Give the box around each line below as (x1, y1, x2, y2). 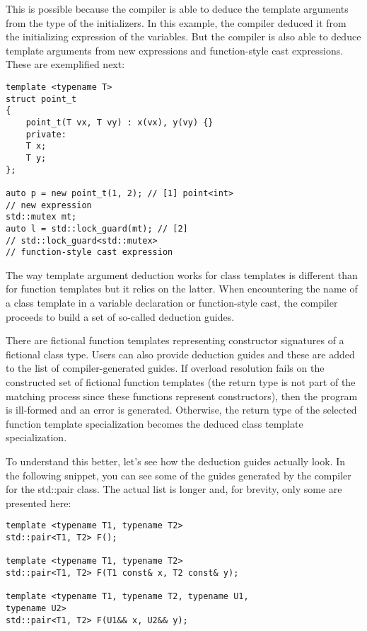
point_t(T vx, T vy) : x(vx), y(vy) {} (25, 117, 214, 127)
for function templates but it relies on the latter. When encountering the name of (6, 281, 358, 296)
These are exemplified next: (6, 57, 125, 72)
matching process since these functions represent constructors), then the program (6, 388, 358, 403)
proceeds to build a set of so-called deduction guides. (6, 309, 235, 324)
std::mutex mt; (6, 212, 77, 222)
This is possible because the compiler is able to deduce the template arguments (6, 1, 349, 16)
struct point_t (6, 93, 77, 104)
